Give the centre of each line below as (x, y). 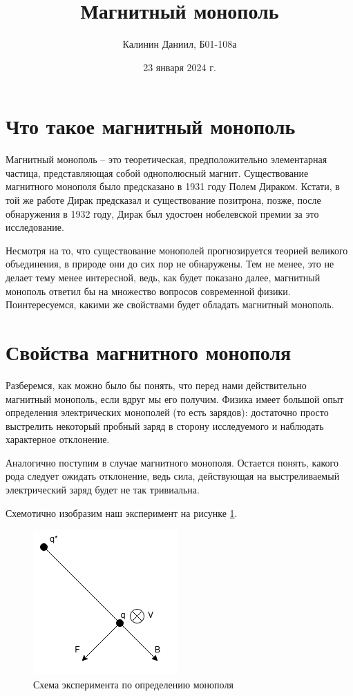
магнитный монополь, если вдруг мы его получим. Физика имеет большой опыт (175, 398)
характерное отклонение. (58, 439)
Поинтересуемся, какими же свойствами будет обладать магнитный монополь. (170, 304)
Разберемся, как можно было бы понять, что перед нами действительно (156, 385)
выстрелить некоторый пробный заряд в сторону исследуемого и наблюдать (165, 425)
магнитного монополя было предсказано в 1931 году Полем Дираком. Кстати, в (173, 186)
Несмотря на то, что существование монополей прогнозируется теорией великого (177, 250)
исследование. (35, 227)
